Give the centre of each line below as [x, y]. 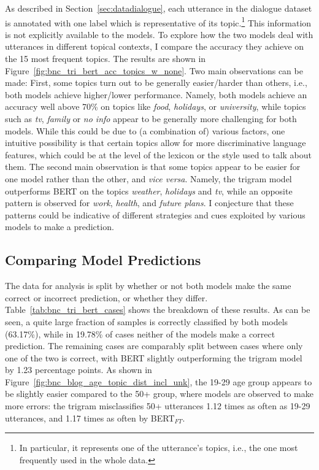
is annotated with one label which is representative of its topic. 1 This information [158, 21]
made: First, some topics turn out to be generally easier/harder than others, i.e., [156, 83]
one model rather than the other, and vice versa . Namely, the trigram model [148, 178]
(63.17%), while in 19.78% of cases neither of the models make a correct [140, 333]
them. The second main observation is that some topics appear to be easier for [153, 167]
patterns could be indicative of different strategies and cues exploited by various [155, 214]
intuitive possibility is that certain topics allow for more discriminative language [156, 143]
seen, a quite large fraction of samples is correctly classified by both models [147, 321]
